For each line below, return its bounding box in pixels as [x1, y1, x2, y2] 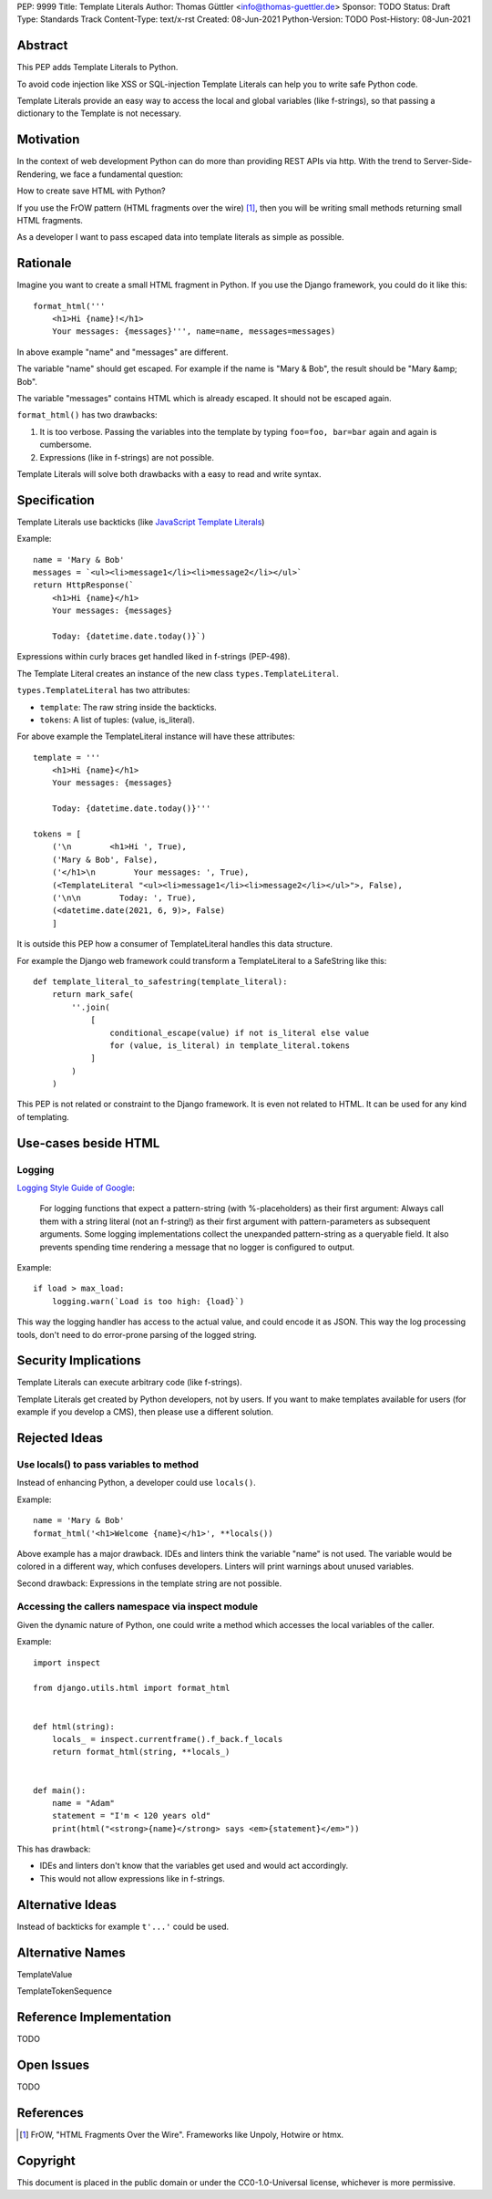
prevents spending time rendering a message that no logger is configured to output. [39, 1241, 355, 1252]
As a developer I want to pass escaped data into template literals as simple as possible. [16, 232, 344, 243]
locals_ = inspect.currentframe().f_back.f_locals [51, 1734, 283, 1744]
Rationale [16, 255, 72, 271]
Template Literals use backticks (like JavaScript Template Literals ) [16, 516, 265, 527]
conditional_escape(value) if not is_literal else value [109, 1027, 370, 1038]
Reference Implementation [16, 2009, 172, 2025]
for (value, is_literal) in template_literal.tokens [109, 1040, 351, 1051]
